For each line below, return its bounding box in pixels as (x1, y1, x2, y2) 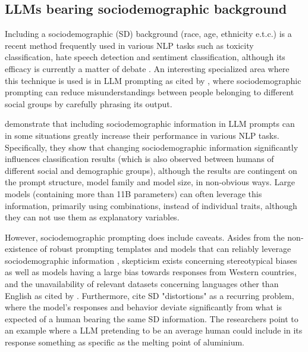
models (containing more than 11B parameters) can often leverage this (5, 187, 262, 200)
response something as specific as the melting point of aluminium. (5, 336, 244, 348)
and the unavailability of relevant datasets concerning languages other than (5, 278, 279, 290)
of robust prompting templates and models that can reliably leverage (40, 242, 291, 255)
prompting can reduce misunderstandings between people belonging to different (5, 86, 294, 98)
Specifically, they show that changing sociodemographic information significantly (5, 141, 298, 153)
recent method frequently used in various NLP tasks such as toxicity (5, 39, 254, 51)
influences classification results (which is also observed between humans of (5, 152, 274, 165)
